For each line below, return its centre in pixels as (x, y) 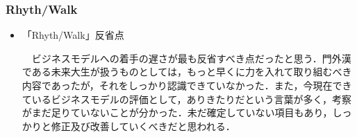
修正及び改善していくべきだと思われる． (143, 126)
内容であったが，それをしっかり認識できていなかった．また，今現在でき (187, 85)
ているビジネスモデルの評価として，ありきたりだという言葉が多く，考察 (186, 99)
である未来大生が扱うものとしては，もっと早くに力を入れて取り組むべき (187, 72)
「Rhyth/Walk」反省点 (73, 35)
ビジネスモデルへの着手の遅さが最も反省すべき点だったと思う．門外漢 (191, 58)
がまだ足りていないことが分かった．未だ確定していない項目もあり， (177, 112)
